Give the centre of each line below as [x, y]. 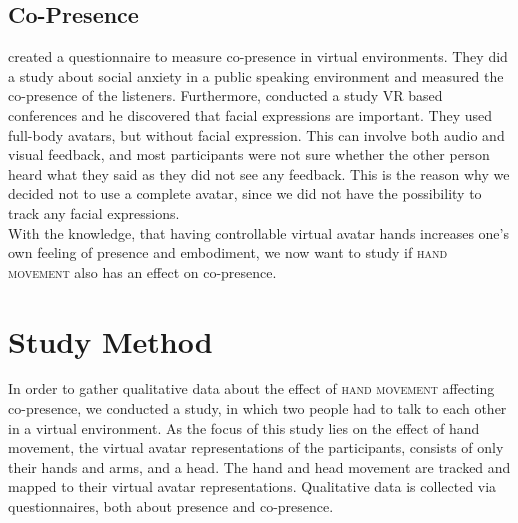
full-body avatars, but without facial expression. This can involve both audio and [256, 134]
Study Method [110, 340]
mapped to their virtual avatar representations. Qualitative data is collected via [252, 486]
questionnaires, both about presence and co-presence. [171, 506]
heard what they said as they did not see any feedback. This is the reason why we [259, 173]
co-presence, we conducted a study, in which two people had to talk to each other [257, 408]
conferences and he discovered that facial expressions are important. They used [250, 114]
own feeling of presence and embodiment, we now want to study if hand [228, 252]
